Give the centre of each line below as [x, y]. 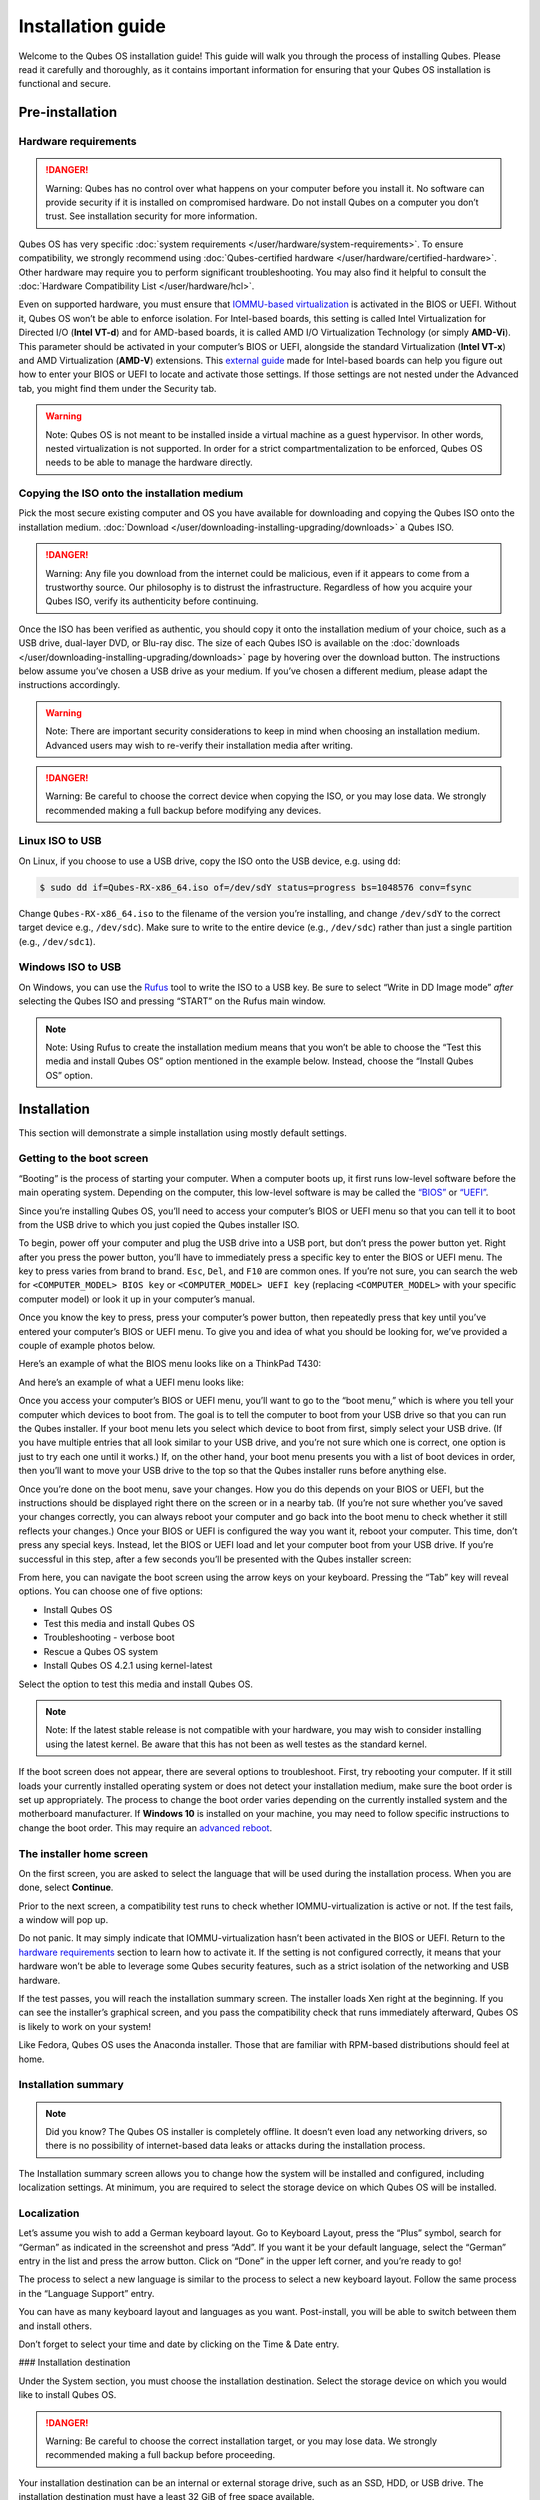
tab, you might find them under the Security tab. [117, 388]
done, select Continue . [66, 1887]
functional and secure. [65, 84]
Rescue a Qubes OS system [101, 1651]
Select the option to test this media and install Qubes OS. [136, 1684]
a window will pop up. [63, 1920]
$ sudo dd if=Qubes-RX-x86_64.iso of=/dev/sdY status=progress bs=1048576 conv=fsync [255, 887]
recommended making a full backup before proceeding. [160, 2455]
